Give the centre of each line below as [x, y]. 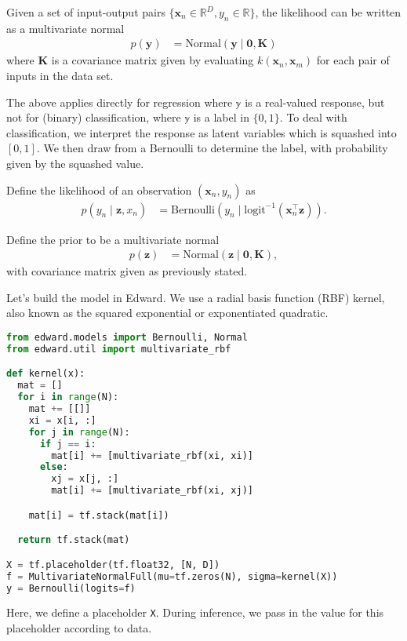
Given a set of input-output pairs [86, 12]
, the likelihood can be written [328, 12]
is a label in [221, 117]
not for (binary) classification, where [94, 117]
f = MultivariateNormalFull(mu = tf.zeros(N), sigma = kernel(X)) [172, 576]
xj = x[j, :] [85, 479]
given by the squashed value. [75, 163]
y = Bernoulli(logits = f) [71, 588]
